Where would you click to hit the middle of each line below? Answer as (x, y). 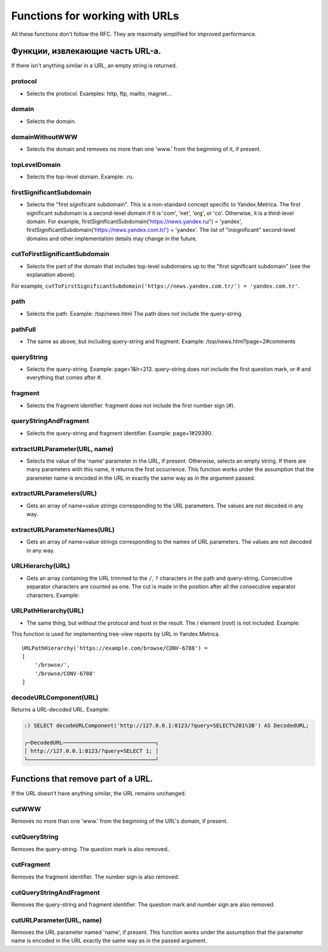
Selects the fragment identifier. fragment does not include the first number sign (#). (131, 405)
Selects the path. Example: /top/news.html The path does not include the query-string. (135, 313)
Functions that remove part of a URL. (82, 779)
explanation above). (51, 275)
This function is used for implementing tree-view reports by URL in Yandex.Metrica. (116, 634)
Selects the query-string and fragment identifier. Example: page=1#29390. (119, 433)
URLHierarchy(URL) (41, 566)
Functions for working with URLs (95, 16)
